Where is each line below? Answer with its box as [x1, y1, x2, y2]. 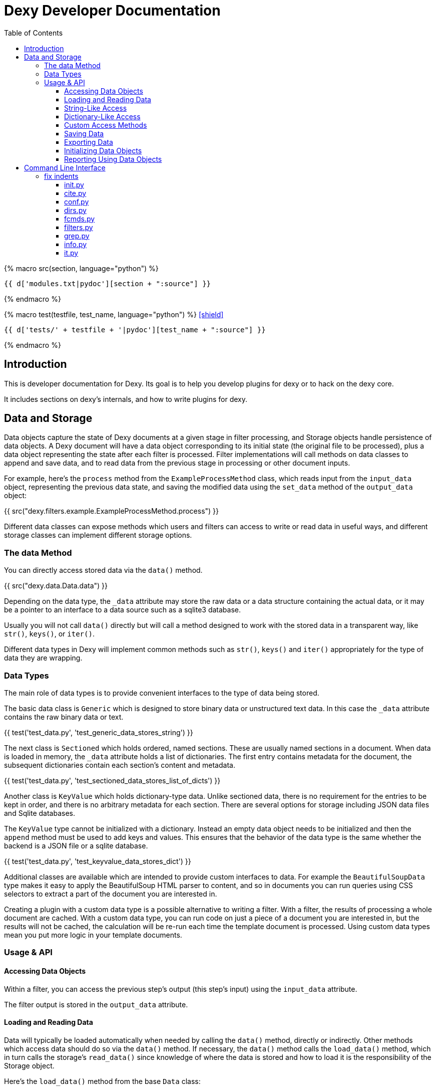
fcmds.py [64, 214, 95, 223]
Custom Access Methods [64, 120, 147, 129]
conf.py [64, 197, 89, 206]
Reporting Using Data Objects [64, 154, 162, 163]
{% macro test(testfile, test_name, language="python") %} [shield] [4, 310, 224, 319]
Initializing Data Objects [64, 146, 142, 155]
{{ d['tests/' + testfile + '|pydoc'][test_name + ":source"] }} [4, 325, 266, 334]
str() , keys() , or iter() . [4, 629, 95, 638]
